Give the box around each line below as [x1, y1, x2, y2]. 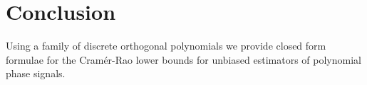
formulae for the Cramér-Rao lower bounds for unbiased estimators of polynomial [6, 52, 361, 67]
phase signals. [6, 66, 66, 81]
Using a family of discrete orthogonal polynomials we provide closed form [6, 38, 326, 53]
